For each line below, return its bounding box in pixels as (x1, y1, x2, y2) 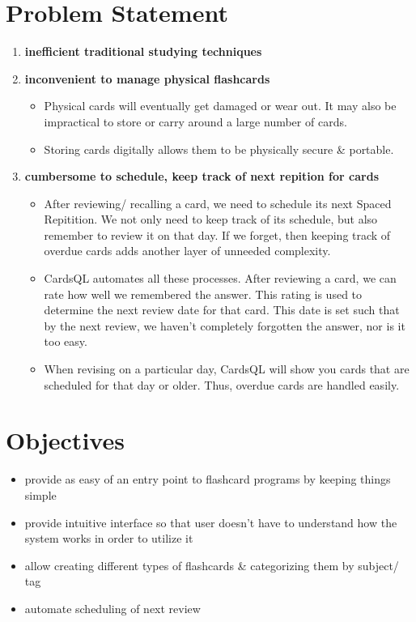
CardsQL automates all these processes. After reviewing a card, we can (44, 270, 397, 287)
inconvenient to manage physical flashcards (24, 70, 270, 87)
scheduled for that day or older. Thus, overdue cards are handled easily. (44, 376, 400, 393)
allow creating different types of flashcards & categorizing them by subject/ (24, 556, 399, 573)
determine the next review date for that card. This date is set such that (44, 301, 400, 318)
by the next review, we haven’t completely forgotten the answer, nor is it (44, 317, 405, 334)
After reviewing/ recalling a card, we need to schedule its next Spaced (44, 194, 392, 211)
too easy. (44, 333, 87, 350)
